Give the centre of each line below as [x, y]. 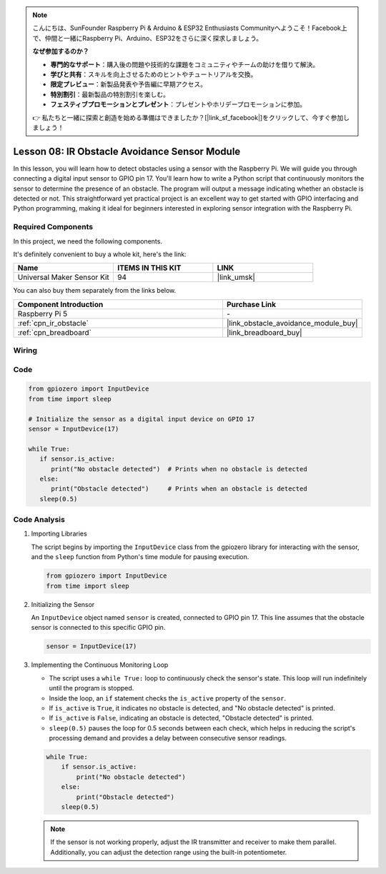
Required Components [53, 227]
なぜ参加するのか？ [61, 51]
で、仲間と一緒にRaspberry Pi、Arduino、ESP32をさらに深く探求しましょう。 [148, 38]
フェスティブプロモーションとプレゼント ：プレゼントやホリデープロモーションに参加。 [178, 104]
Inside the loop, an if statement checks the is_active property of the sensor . [167, 698]
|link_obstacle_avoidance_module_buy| [292, 323]
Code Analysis [39, 520]
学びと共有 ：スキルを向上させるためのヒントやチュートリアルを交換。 [154, 74]
